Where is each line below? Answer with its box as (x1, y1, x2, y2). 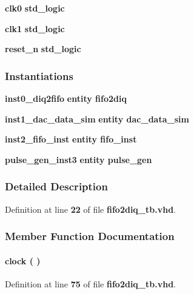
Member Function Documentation (5, 229, 175, 244)
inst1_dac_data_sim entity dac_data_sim (5, 112, 189, 125)
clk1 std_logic (5, 22, 65, 35)
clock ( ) (5, 254, 41, 267)
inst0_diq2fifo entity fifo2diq (5, 92, 127, 104)
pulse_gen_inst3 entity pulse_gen (5, 153, 152, 165)
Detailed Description (5, 179, 108, 194)
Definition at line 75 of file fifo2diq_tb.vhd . (5, 277, 176, 290)
